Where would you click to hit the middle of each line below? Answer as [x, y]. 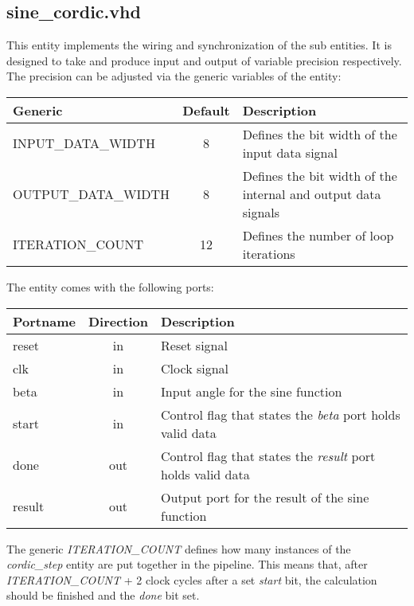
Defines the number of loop [318, 235]
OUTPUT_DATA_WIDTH [92, 194]
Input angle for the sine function [252, 391]
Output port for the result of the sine [265, 497]
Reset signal [194, 345]
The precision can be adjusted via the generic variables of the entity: [174, 76]
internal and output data [312, 194]
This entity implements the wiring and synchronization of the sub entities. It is [199, 45]
